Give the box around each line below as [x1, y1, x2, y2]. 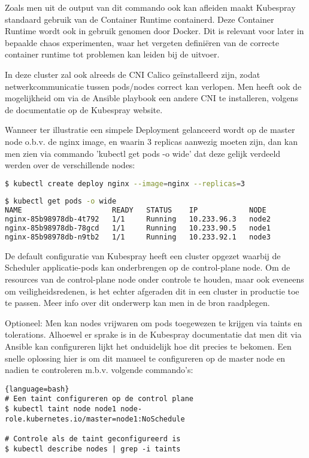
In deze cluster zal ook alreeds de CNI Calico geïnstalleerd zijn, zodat [5, 68, 260, 80]
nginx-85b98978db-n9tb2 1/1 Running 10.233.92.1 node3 [5, 232, 271, 241]
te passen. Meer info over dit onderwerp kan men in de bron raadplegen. [5, 296, 270, 309]
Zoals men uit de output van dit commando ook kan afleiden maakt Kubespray [5, 1, 296, 13]
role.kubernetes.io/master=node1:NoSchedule [5, 414, 185, 423]
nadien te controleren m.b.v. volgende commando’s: [5, 363, 193, 376]
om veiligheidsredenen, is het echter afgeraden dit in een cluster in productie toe [5, 284, 299, 297]
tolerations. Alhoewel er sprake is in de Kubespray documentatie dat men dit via [5, 328, 302, 341]
